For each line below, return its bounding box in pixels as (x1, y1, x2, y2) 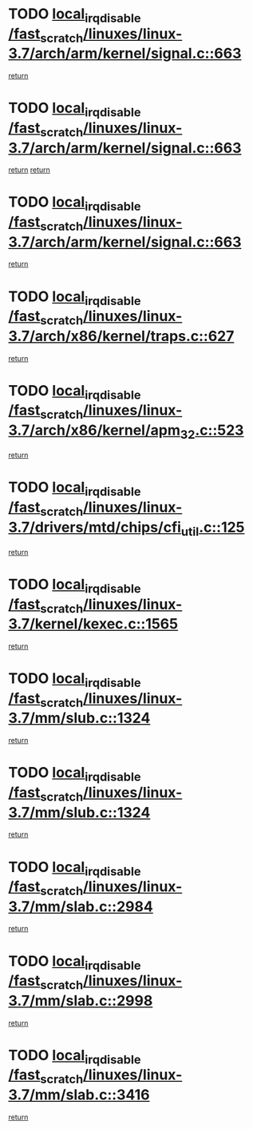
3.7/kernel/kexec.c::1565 (8, 615, 178, 633)
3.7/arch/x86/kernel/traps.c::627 (8, 327, 235, 345)
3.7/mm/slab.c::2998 (8, 991, 153, 1010)
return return (8, 165, 50, 175)
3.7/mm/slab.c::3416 (8, 1086, 150, 1103)
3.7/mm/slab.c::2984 (8, 898, 153, 915)
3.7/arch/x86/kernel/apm (8, 421, 181, 439)
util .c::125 (180, 518, 245, 539)
